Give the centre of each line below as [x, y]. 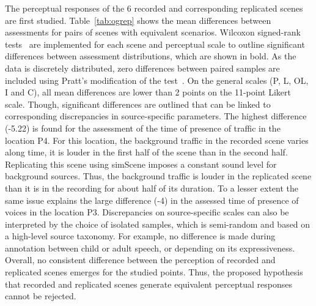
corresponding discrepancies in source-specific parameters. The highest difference [156, 116]
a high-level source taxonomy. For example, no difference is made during [140, 236]
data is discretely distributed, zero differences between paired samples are [142, 68]
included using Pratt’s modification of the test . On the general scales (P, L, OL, [157, 80]
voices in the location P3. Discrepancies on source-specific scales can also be [147, 212]
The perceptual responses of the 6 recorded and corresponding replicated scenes [154, 8]
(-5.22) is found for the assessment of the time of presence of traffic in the [143, 128]
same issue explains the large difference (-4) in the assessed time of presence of [152, 200]
